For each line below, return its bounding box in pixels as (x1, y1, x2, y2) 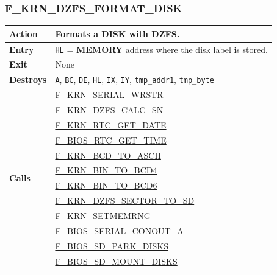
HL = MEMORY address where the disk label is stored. (55, 43, 268, 55)
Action (9, 27, 38, 40)
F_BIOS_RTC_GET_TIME (55, 133, 167, 146)
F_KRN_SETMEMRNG (55, 209, 151, 221)
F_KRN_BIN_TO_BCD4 (55, 164, 157, 176)
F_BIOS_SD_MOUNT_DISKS (55, 254, 178, 267)
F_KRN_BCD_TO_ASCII (55, 148, 161, 161)
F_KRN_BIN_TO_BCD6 (55, 179, 157, 192)
